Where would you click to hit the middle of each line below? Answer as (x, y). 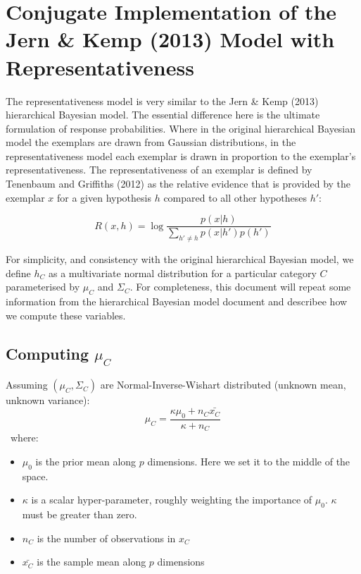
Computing (47, 353)
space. (35, 476)
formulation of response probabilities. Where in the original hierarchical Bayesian (181, 128)
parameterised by (43, 287)
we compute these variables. (66, 315)
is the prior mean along (86, 461)
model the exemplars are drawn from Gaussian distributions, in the (151, 142)
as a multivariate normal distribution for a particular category (182, 273)
